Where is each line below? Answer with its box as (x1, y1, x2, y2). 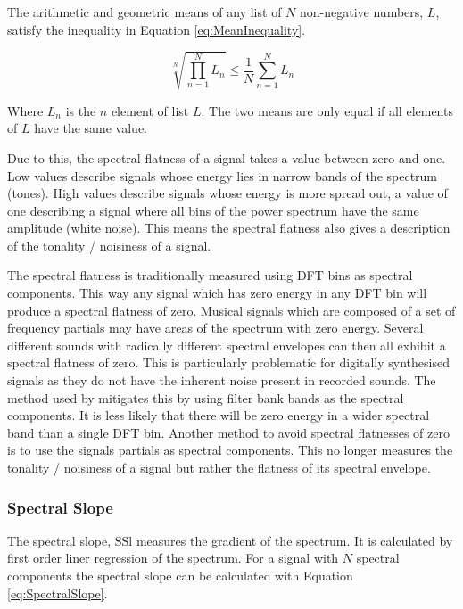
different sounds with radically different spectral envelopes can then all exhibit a (7, 335, 446, 354)
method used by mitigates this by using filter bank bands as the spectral (7, 388, 404, 407)
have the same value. (34, 119, 147, 137)
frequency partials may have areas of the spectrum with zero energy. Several (7, 318, 424, 337)
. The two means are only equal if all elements (201, 101, 453, 119)
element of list (111, 101, 189, 119)
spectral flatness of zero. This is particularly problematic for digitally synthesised (7, 353, 450, 372)
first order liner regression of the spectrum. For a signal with (7, 548, 339, 567)
